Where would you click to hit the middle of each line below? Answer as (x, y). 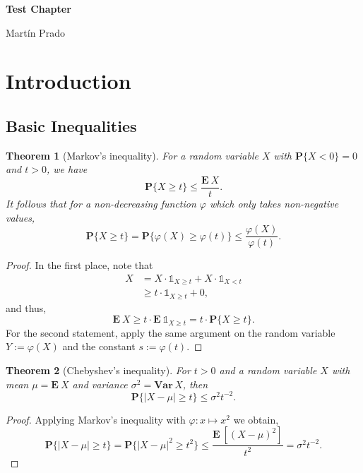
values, (20, 217)
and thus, (26, 307)
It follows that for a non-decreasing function (101, 204)
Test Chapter (38, 8)
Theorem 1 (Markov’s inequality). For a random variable (132, 155)
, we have (67, 169)
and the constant (99, 346)
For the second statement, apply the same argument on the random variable (171, 332)
